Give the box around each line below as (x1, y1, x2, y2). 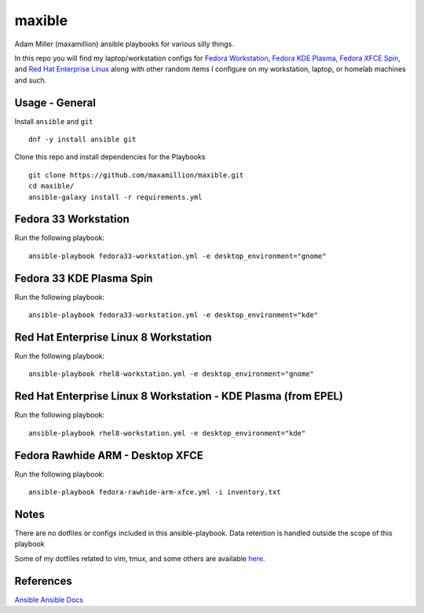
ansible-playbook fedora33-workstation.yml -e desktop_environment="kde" (28, 311, 319, 319)
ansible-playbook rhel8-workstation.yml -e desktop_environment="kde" (28, 429, 306, 437)
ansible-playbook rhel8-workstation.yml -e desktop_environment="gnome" (28, 370, 314, 378)
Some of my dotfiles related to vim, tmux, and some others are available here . (14, 553, 265, 563)
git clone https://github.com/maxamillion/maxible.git (28, 170, 244, 180)
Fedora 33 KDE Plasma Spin (14, 272, 153, 285)
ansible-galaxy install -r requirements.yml (28, 192, 203, 202)
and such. (14, 75, 47, 85)
